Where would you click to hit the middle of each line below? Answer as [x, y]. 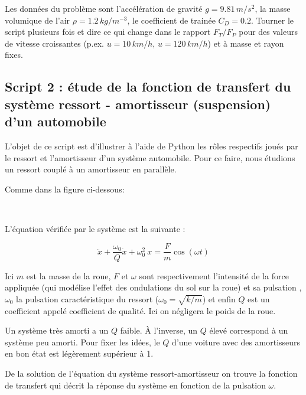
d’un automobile [56, 121]
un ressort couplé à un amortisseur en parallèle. [91, 169]
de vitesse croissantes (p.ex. [54, 43]
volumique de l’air [38, 20]
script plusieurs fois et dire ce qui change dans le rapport [108, 32]
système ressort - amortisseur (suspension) [138, 104]
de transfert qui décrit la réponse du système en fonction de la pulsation [135, 385]
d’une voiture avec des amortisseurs [236, 342]
